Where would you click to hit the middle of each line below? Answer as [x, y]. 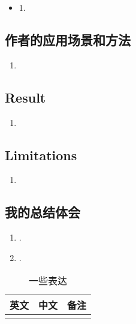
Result [25, 97]
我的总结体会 [43, 212]
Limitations [41, 154]
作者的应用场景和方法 [68, 39]
